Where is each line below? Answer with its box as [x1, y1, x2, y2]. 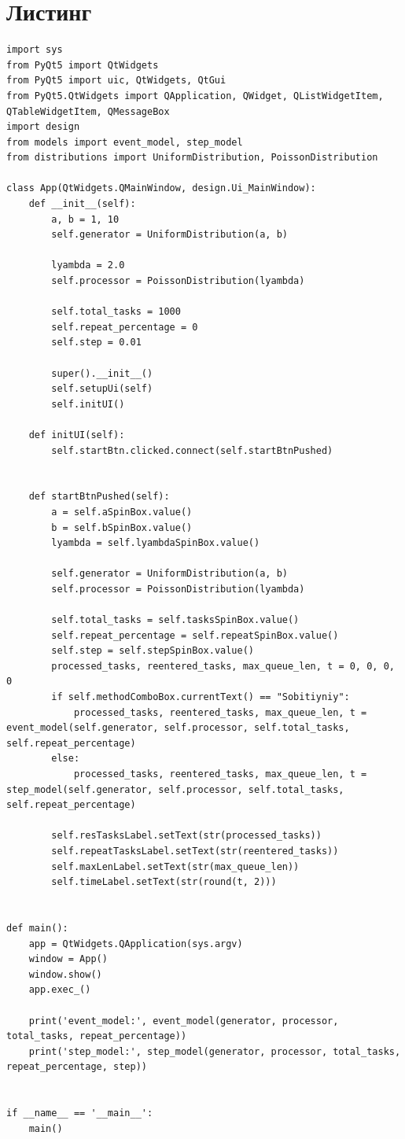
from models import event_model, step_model [6, 136, 243, 148]
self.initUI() [51, 398, 125, 410]
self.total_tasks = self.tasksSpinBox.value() [51, 614, 300, 626]
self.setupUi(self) [51, 383, 153, 395]
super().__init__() [51, 367, 153, 379]
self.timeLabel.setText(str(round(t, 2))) [51, 876, 277, 888]
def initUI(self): [28, 429, 125, 440]
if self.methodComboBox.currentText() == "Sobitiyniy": [51, 691, 350, 703]
